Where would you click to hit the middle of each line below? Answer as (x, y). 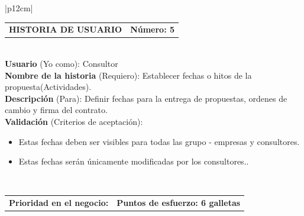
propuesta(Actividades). (48, 87)
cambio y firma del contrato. (56, 110)
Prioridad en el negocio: (59, 203)
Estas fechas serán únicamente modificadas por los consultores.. (134, 161)
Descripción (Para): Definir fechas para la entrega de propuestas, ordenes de (146, 98)
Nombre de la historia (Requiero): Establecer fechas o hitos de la (128, 75)
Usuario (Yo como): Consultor (62, 64)
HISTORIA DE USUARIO (66, 29)
